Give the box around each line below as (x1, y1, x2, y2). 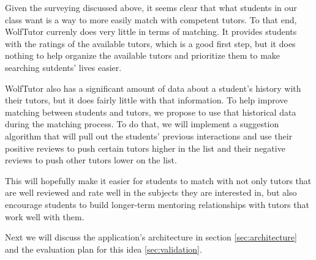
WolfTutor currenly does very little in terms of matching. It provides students (5, 25, 297, 38)
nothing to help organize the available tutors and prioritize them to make (5, 49, 280, 62)
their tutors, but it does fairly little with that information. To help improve (5, 94, 288, 106)
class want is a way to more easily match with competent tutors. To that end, (5, 13, 297, 26)
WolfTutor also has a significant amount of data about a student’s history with (5, 81, 301, 94)
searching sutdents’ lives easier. (5, 61, 122, 73)
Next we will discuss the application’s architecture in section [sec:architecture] (5, 231, 297, 243)
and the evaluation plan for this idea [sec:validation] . (5, 242, 202, 255)
